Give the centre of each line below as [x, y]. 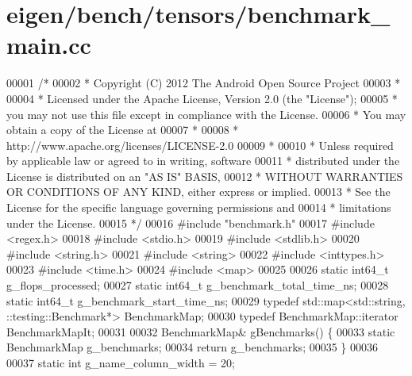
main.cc [49, 45]
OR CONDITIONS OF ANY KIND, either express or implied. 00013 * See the [198, 192]
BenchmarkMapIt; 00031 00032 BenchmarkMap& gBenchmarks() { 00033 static [201, 331]
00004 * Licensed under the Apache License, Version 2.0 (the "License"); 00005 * [202, 98]
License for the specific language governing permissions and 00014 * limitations [199, 207]
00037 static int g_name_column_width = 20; [121, 363]
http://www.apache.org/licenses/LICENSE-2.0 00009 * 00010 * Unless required [200, 145]
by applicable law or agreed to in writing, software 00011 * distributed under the [203, 161]
